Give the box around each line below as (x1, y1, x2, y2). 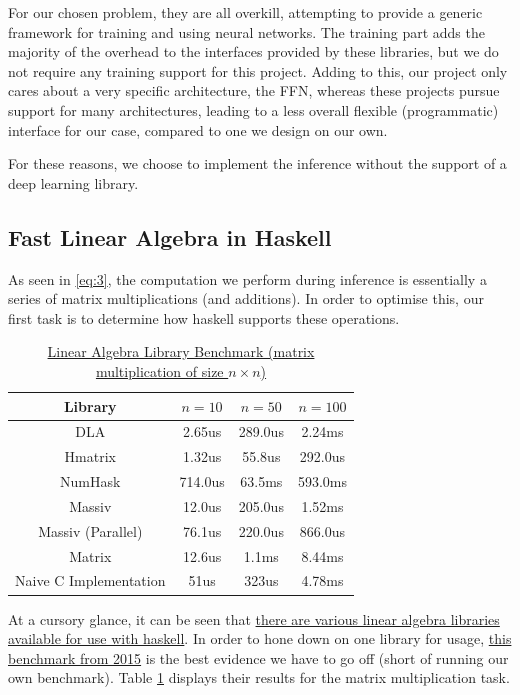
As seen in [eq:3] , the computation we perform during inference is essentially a (8, 268, 487, 289)
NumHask (60, 471, 121, 492)
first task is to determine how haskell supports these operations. (8, 307, 400, 328)
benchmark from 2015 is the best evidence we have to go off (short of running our (8, 647, 509, 668)
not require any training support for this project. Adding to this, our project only (8, 60, 508, 81)
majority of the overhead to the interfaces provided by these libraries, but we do (8, 41, 499, 62)
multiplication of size (95, 360, 224, 381)
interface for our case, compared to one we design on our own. (8, 119, 388, 140)
